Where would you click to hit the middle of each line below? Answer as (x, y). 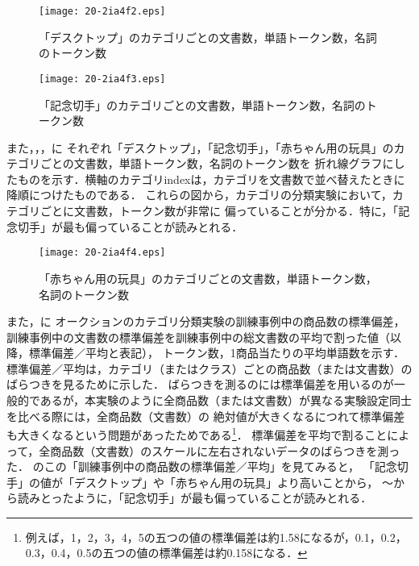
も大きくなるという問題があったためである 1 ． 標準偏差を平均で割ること (197, 433)
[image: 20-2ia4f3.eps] (102, 79)
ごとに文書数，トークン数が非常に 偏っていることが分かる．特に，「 (219, 211)
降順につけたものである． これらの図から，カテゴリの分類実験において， (199, 195)
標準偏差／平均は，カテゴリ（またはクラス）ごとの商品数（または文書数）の (209, 368)
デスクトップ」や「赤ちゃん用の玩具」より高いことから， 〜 (233, 482)
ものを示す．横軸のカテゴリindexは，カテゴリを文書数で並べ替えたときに (211, 179)
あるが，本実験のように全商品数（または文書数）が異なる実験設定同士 (226, 400)
